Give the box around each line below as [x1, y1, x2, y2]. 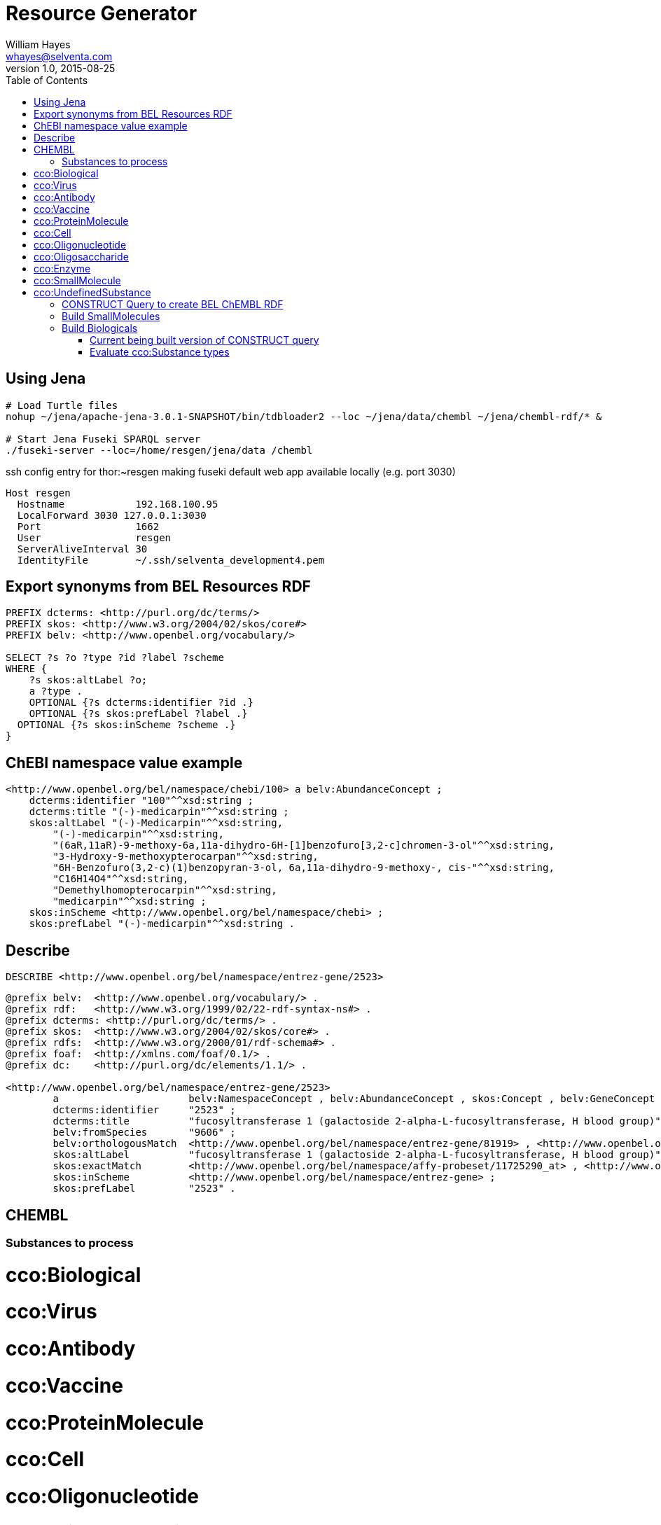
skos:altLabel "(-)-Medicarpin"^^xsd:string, [29, 817, 284, 829]
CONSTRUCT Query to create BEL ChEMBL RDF [62, 298, 284, 310]
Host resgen [6, 487, 71, 499]
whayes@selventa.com [6, 50, 113, 62]
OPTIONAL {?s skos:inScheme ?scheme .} [17, 719, 236, 731]
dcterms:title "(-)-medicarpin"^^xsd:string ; [29, 806, 289, 818]
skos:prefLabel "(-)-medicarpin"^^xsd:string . [29, 918, 295, 930]
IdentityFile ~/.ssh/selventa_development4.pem [17, 554, 325, 566]
